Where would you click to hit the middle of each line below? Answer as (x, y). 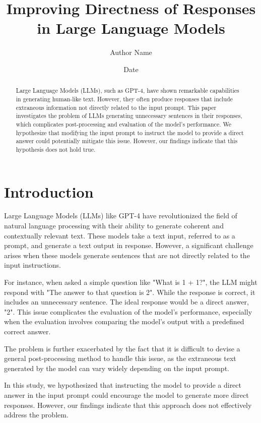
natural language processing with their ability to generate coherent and (114, 226)
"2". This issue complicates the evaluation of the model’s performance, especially (128, 311)
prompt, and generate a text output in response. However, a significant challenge (129, 245)
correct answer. (27, 331)
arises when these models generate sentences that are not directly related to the (127, 255)
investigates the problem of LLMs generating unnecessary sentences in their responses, (129, 116)
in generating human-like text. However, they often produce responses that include (124, 99)
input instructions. (33, 265)
